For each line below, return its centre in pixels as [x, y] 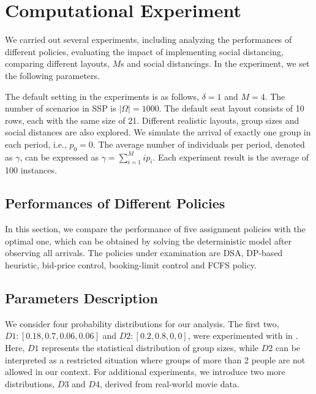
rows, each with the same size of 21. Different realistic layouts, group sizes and [152, 120]
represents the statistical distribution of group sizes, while [150, 348]
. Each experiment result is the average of [231, 157]
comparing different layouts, [57, 63]
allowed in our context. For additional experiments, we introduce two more [145, 372]
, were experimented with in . [243, 335]
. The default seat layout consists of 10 [231, 108]
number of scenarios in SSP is [61, 108]
